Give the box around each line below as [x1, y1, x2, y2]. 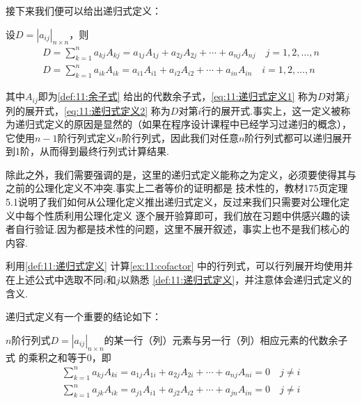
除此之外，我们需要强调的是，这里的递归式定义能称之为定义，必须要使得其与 [6, 167, 356, 181]
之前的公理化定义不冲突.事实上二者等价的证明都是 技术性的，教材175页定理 [6, 181, 348, 195]
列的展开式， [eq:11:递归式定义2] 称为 [6, 103, 171, 117]
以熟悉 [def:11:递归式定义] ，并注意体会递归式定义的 [120, 272, 352, 287]
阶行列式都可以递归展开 [244, 130, 352, 145]
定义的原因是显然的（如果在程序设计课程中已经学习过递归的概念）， [44, 117, 352, 131]
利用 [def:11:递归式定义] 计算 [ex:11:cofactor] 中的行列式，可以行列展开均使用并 [6, 258, 354, 273]
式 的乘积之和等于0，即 [6, 349, 111, 364]
